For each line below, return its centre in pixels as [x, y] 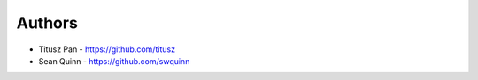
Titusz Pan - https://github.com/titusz [107, 49]
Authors [47, 23]
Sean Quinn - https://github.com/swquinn [114, 61]
